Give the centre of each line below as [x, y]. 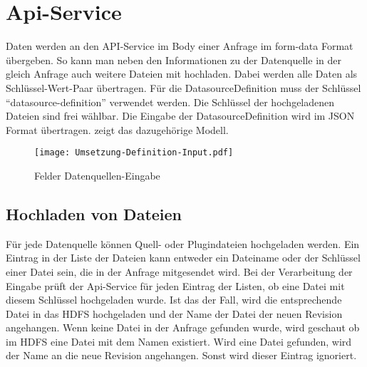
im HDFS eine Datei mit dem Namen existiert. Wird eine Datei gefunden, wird [179, 341]
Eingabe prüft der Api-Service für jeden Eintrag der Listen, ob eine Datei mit [175, 285]
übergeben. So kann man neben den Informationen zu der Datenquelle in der [174, 60]
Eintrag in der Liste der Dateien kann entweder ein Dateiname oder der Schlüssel [183, 258]
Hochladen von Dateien [94, 213]
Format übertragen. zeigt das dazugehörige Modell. [117, 129]
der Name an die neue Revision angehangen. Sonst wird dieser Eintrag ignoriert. [181, 355]
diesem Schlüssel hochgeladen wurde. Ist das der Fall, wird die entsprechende [174, 300]
